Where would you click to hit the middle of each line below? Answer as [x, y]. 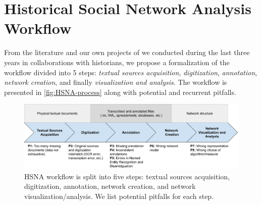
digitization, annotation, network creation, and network [110, 186]
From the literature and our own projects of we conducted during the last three [127, 52]
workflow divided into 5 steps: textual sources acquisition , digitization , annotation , [131, 72]
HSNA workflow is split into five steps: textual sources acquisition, [127, 176]
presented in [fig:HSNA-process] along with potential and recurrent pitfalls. [120, 92]
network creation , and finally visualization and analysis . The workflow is [116, 82]
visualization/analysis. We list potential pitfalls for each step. [119, 196]
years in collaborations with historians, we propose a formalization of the [117, 62]
